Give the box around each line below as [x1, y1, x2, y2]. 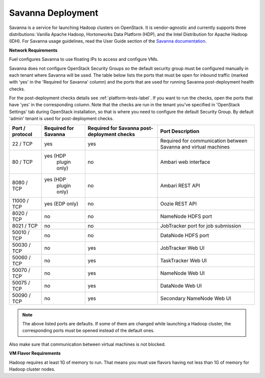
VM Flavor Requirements [9, 350, 61, 356]
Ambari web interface [160, 158, 211, 165]
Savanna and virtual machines [160, 143, 230, 150]
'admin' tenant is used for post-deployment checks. [9, 116, 114, 121]
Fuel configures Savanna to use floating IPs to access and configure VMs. [9, 57, 159, 62]
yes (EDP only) [44, 200, 79, 207]
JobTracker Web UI [160, 244, 205, 251]
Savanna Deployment [9, 7, 99, 18]
